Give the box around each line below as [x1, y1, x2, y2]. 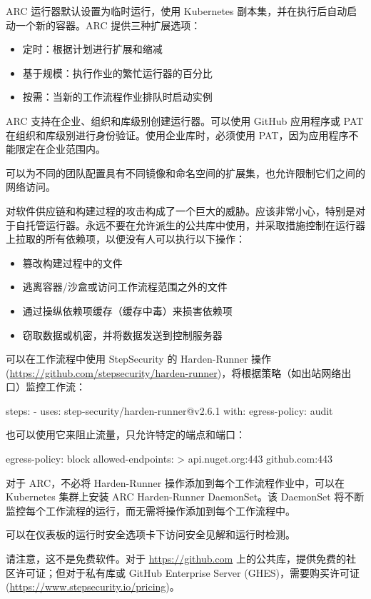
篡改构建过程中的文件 [22, 255, 123, 270]
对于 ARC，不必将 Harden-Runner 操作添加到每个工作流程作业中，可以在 [6, 475, 345, 490]
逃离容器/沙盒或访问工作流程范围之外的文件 [22, 279, 228, 294]
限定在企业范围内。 [15, 141, 106, 156]
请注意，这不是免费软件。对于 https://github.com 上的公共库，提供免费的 [6, 551, 346, 566]
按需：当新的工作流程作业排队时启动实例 [22, 89, 213, 104]
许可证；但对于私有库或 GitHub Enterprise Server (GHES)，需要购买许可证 [15, 565, 360, 580]
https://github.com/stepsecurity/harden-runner [9, 365, 218, 380]
